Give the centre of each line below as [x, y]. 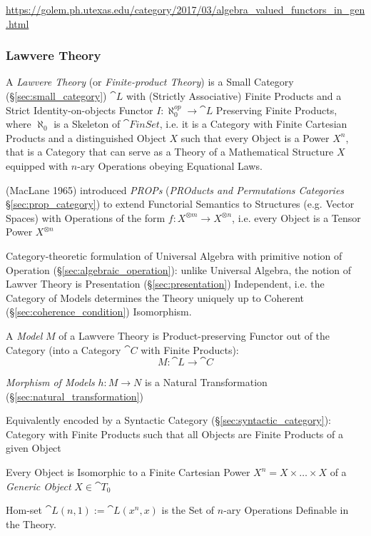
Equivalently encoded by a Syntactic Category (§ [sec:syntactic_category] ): [168, 420]
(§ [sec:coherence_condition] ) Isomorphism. [99, 312]
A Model [24, 335]
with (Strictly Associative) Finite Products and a [234, 96]
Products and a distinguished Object [86, 137]
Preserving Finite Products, [276, 110]
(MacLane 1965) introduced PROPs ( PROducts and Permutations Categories [175, 189]
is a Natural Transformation [206, 382]
